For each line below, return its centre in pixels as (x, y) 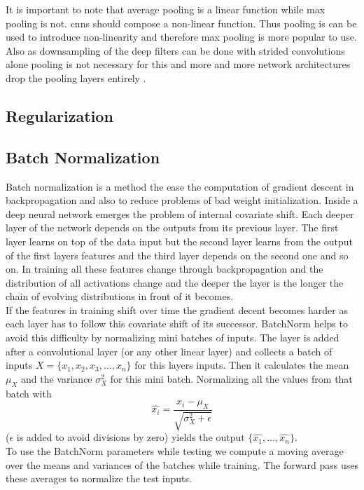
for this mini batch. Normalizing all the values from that (231, 378)
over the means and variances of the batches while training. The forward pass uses (182, 464)
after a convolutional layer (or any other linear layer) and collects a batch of (169, 351)
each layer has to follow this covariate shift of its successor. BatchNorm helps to (177, 324)
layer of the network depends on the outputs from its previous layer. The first (172, 227)
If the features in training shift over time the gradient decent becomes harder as (177, 309)
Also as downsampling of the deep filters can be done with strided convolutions (175, 50)
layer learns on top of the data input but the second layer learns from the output (179, 241)
